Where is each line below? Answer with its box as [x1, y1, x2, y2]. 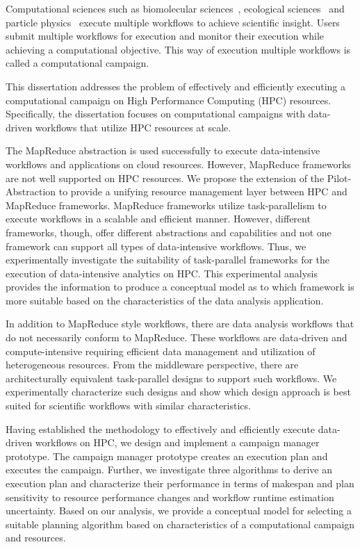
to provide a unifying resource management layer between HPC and [58, 184, 347, 199]
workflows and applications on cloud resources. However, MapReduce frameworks [6, 156, 352, 171]
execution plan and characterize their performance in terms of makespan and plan [6, 476, 354, 490]
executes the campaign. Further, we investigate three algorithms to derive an [6, 462, 332, 477]
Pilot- [327, 170, 352, 185]
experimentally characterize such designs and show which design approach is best [6, 384, 351, 399]
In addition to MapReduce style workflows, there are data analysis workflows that [6, 316, 354, 331]
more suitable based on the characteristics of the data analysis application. [6, 293, 324, 307]
